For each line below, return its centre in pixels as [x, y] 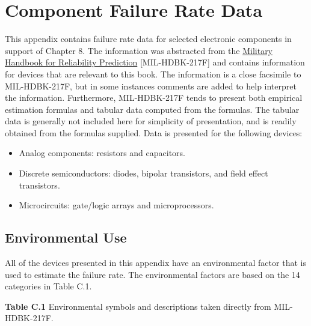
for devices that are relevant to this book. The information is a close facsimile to [153, 74]
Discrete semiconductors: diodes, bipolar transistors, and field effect [143, 173]
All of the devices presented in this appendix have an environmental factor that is [155, 263]
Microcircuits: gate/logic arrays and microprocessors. [116, 205]
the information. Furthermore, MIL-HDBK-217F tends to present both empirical [154, 98]
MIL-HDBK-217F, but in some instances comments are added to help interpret [151, 86]
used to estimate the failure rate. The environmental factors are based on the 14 [152, 274]
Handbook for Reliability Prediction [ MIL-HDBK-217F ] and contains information [155, 62]
